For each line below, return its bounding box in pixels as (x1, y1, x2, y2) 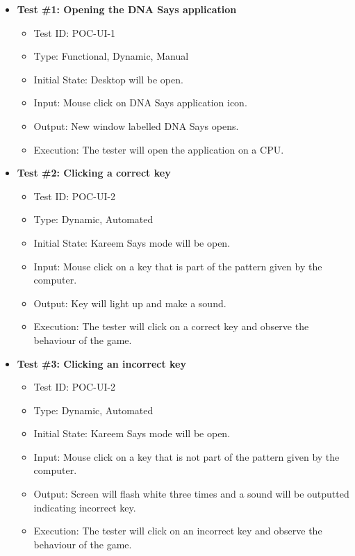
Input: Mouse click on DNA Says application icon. (33, 95, 247, 110)
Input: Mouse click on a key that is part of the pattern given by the (33, 259, 322, 273)
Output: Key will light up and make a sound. (33, 295, 226, 310)
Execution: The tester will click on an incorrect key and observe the (33, 523, 322, 538)
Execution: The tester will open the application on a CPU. (33, 142, 284, 156)
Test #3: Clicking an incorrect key (17, 356, 186, 370)
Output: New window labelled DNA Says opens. (33, 118, 239, 133)
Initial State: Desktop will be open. (33, 72, 183, 86)
